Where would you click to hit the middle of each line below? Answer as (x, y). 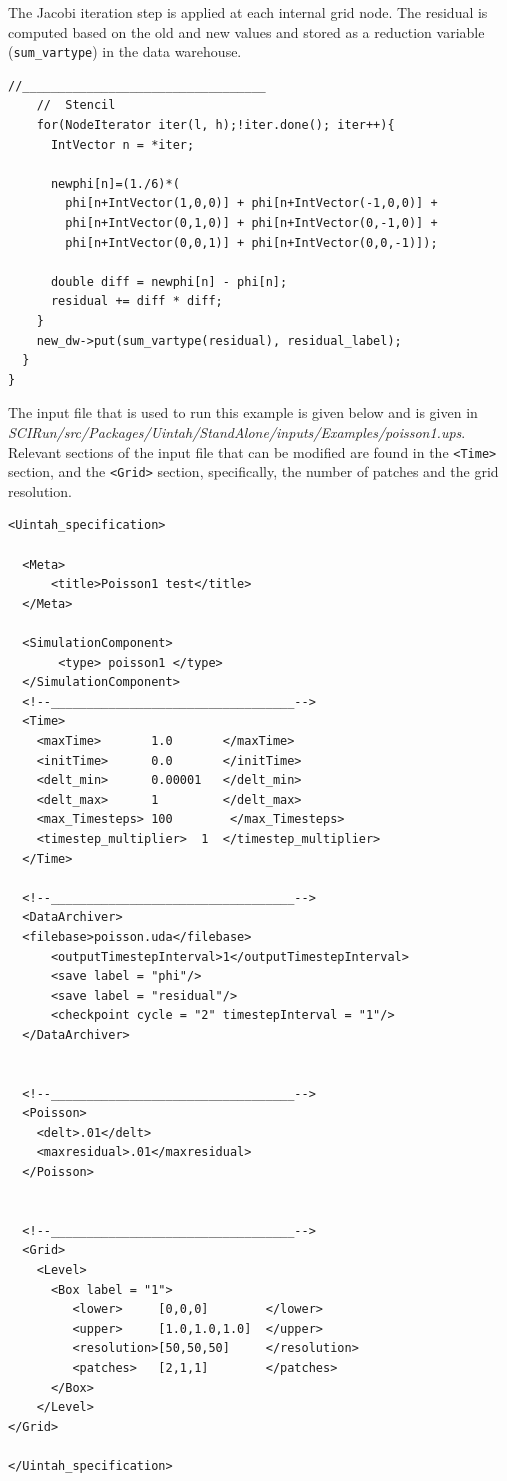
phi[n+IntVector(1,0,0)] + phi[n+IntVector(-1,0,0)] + (251, 203)
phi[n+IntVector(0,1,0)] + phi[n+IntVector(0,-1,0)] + (251, 223)
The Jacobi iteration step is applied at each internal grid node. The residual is (248, 12)
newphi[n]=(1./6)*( (115, 183)
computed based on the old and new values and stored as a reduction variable (246, 31)
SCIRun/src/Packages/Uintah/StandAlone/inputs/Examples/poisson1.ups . (237, 431)
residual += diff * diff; (136, 301)
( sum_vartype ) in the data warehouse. (125, 51)
